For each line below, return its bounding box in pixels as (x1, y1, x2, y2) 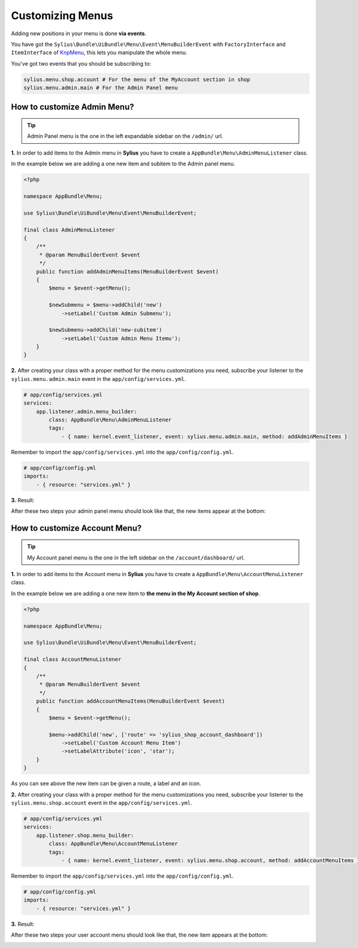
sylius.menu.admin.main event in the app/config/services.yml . (11, 375, 186, 382)
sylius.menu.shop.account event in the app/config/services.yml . (11, 799, 193, 807)
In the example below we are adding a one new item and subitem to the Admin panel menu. (11, 160, 236, 167)
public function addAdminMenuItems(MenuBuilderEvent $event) (36, 268, 219, 275)
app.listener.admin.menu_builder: (36, 408, 137, 415)
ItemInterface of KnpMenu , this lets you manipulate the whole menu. (11, 49, 187, 56)
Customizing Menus (11, 9, 113, 22)
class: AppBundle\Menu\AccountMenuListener (48, 841, 178, 847)
